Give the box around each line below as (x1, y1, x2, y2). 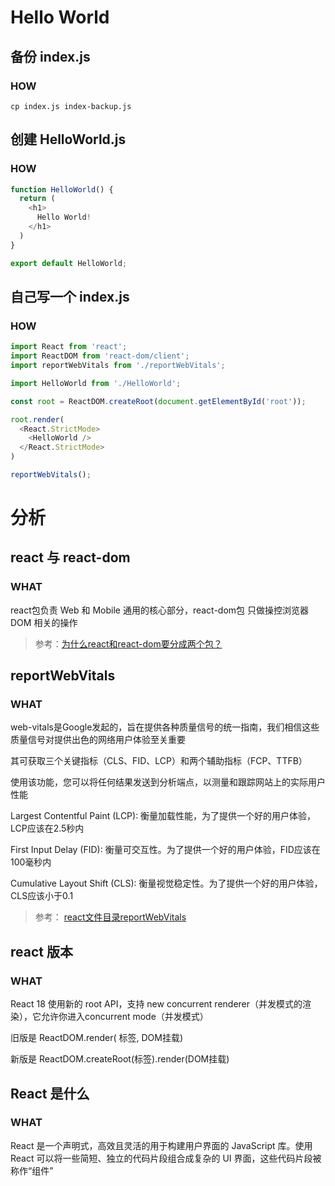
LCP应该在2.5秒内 (10, 822, 85, 835)
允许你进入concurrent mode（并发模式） (40, 1011, 209, 1023)
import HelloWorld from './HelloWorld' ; (10, 378, 182, 388)
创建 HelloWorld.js (10, 131, 127, 148)
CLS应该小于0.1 (10, 890, 74, 902)
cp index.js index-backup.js (10, 101, 132, 111)
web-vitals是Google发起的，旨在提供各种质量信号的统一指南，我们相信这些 (10, 721, 320, 733)
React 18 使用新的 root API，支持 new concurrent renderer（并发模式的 (10, 998, 303, 1010)
